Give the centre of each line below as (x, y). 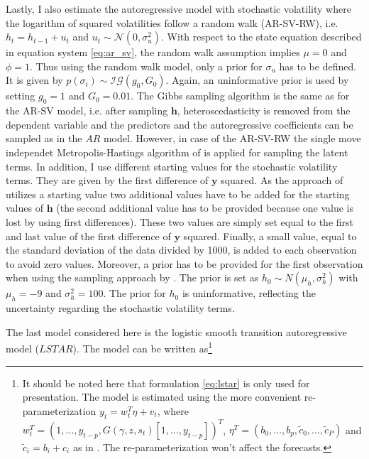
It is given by (34, 80)
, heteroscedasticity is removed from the (264, 110)
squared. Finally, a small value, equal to (270, 236)
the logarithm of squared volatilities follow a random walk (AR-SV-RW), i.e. (172, 22)
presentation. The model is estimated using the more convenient (162, 397)
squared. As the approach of (282, 180)
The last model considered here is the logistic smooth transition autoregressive (176, 331)
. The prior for (134, 293)
